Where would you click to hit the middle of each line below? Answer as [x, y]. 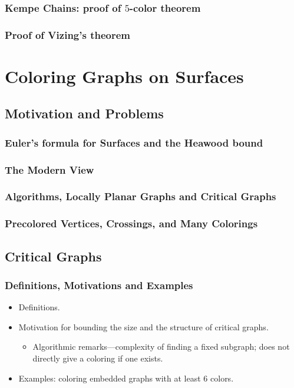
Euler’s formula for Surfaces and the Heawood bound [134, 142]
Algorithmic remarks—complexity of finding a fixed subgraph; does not [161, 346]
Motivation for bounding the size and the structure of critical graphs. [143, 326]
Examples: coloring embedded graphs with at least [110, 378]
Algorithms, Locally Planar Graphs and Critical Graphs [141, 196]
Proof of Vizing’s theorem [67, 34]
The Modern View [49, 169]
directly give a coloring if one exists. [98, 358]
